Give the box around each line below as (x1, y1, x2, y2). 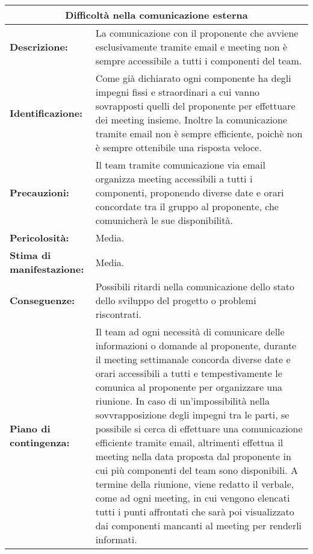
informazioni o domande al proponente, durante (95, 338, 297, 352)
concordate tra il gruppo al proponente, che (95, 199, 279, 213)
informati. (95, 532, 137, 546)
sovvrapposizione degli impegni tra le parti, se (95, 408, 290, 422)
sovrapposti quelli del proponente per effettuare (95, 99, 296, 113)
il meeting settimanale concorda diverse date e (95, 352, 291, 366)
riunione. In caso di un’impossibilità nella (95, 394, 270, 408)
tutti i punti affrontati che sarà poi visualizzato (95, 505, 294, 518)
